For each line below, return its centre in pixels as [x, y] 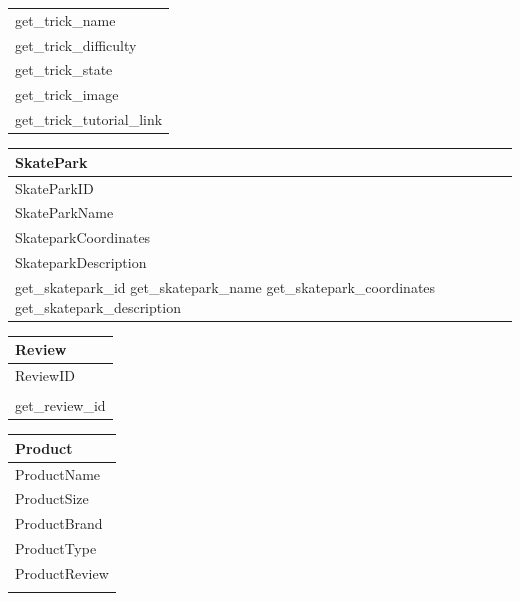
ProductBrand [59, 523]
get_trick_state [64, 69]
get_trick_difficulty [76, 44]
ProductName [58, 473]
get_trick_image [67, 94]
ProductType [56, 548]
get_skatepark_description [98, 306]
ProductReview [62, 572]
